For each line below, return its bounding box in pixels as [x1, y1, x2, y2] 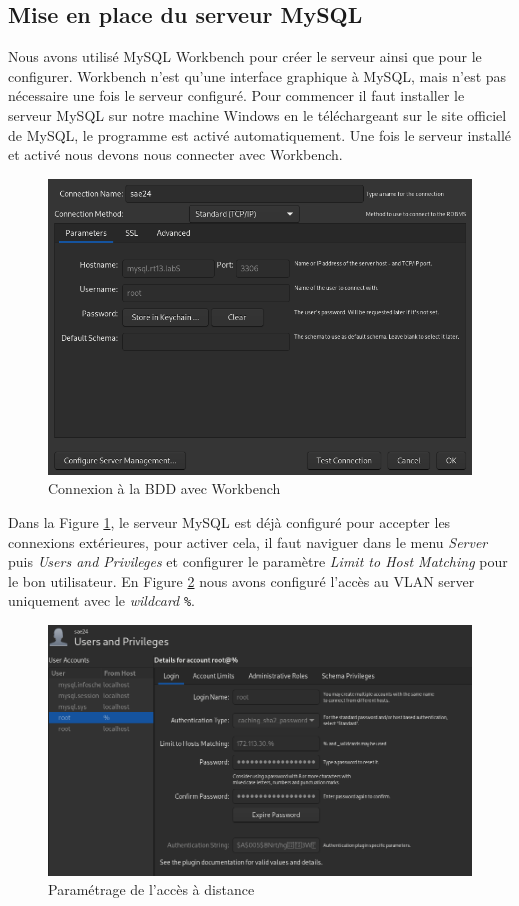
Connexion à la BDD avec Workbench [48, 478, 281, 499]
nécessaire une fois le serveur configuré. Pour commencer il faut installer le [8, 85, 465, 106]
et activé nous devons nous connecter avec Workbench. [8, 144, 343, 165]
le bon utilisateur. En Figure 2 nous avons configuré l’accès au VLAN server [8, 570, 475, 591]
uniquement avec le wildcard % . [8, 590, 196, 611]
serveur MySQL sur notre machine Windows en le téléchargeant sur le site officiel [8, 104, 507, 125]
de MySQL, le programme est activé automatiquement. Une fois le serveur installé [8, 124, 512, 145]
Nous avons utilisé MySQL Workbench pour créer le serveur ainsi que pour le [8, 46, 482, 67]
